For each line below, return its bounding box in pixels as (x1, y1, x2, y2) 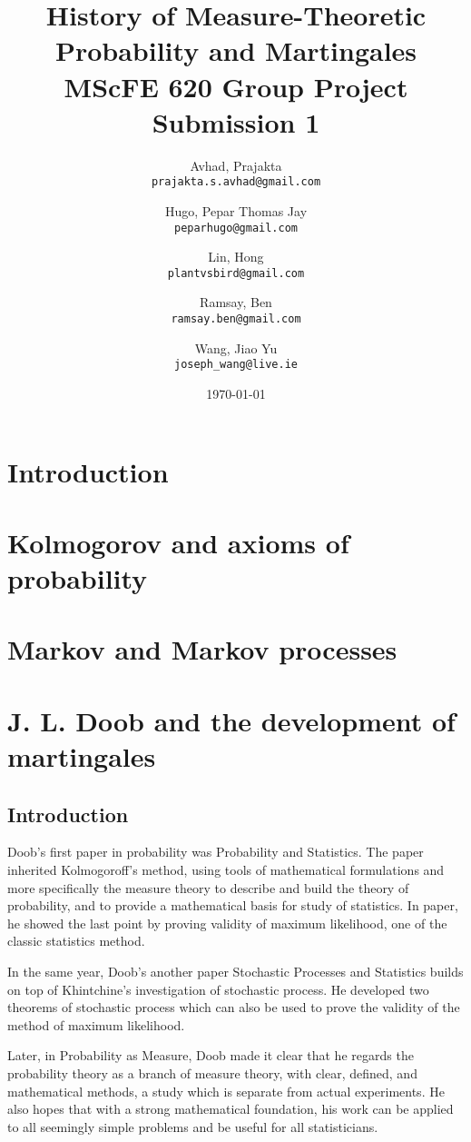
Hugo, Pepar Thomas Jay (164, 201, 308, 220)
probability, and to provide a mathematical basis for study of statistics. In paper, (7, 896, 458, 915)
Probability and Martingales (54, 32, 417, 69)
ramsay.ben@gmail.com (171, 313, 301, 326)
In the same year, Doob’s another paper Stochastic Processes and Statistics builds (7, 961, 464, 980)
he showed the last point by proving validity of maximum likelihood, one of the (7, 913, 447, 932)
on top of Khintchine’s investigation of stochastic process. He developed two (7, 979, 429, 998)
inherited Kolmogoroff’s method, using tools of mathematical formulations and (7, 860, 445, 879)
